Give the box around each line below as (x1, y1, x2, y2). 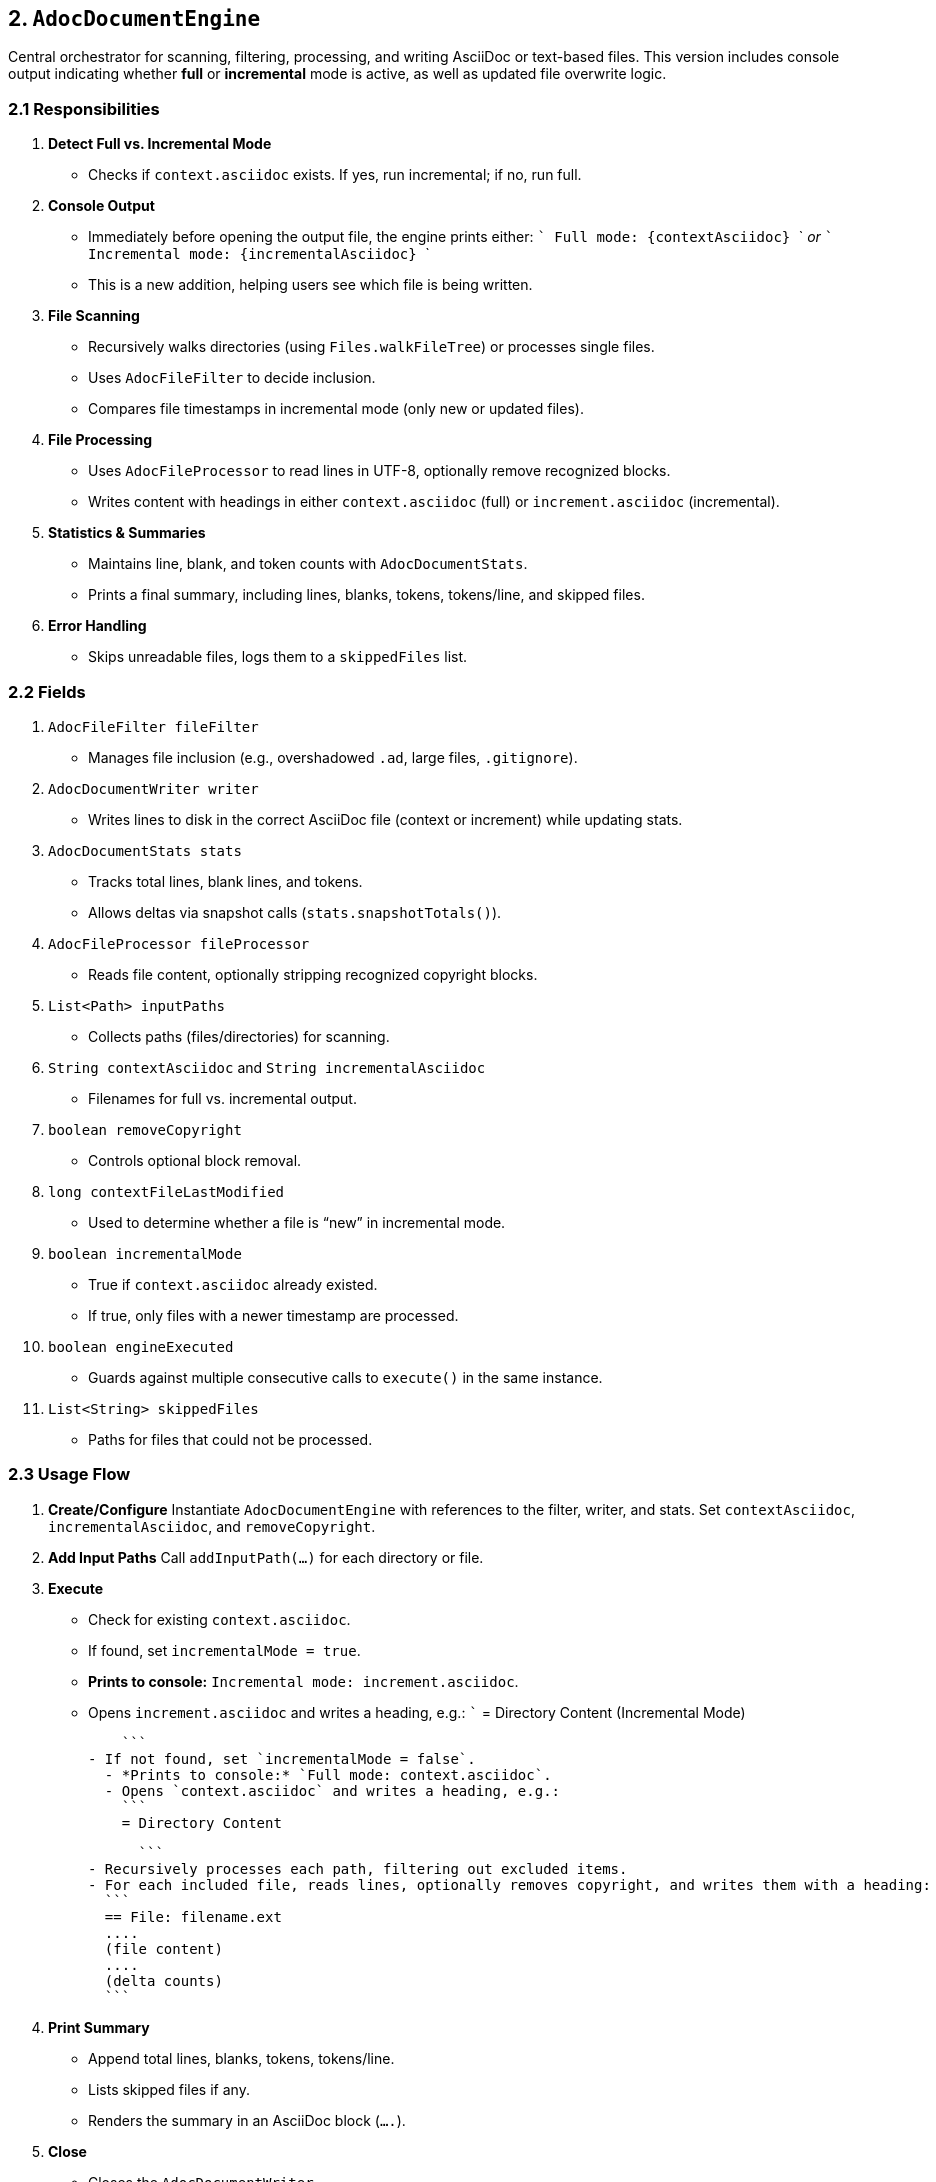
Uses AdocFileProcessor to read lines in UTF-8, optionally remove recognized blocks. (88, 462, 671, 480)
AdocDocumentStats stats (48, 842, 242, 859)
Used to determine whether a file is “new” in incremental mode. (88, 1213, 506, 1231)
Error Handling (48, 617, 147, 635)
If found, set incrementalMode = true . (88, 1641, 361, 1659)
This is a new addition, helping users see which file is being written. (88, 276, 533, 294)
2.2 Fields (8, 681, 86, 702)
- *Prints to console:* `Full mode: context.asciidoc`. (104, 1766, 552, 1783)
